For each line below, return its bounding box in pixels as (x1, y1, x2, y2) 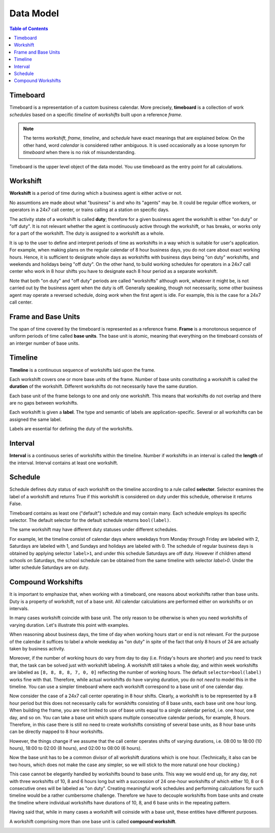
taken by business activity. (9, 645, 66, 651)
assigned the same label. (9, 416, 62, 422)
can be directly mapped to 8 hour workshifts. (9, 728, 104, 735)
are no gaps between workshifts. (9, 400, 78, 406)
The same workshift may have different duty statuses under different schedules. (9, 526, 178, 533)
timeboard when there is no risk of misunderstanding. (23, 149, 136, 156)
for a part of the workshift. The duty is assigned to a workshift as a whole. (9, 230, 164, 237)
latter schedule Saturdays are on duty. (9, 564, 90, 571)
